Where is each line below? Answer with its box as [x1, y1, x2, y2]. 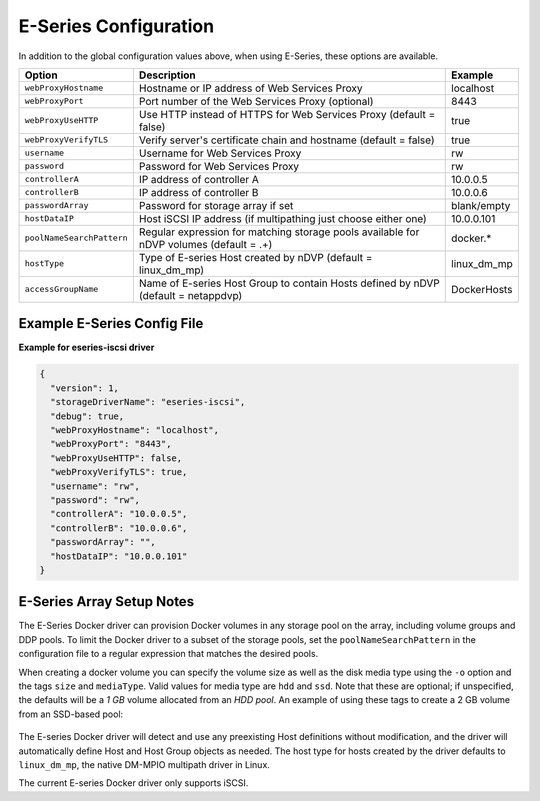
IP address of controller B [138, 185, 259, 199]
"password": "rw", [50, 494, 140, 505]
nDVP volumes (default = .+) [138, 237, 273, 251]
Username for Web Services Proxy [138, 146, 302, 160]
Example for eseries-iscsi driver [18, 341, 155, 354]
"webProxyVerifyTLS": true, [50, 466, 188, 478]
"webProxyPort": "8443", [50, 438, 172, 450]
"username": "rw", [50, 480, 140, 492]
